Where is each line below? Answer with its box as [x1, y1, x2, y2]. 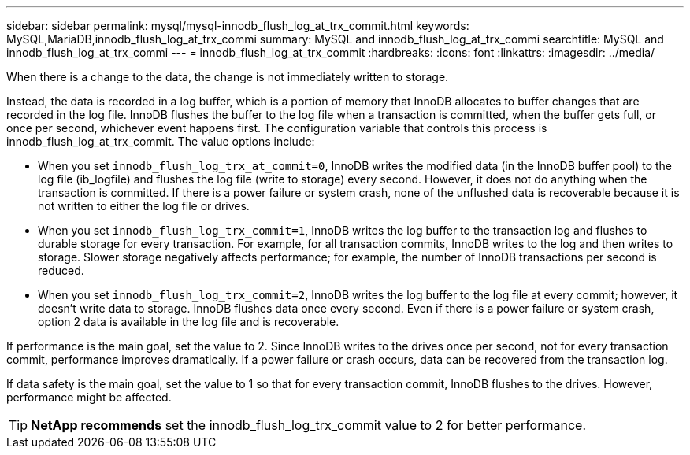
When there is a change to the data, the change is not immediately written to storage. [6, 70, 449, 83]
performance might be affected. [6, 390, 172, 404]
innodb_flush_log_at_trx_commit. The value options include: [6, 135, 315, 148]
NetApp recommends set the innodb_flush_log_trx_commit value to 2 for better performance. [31, 417, 587, 433]
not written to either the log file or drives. [38, 199, 250, 213]
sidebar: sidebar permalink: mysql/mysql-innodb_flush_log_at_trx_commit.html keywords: [6, 19, 469, 32]
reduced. [38, 264, 84, 277]
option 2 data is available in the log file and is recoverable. [38, 315, 339, 328]
